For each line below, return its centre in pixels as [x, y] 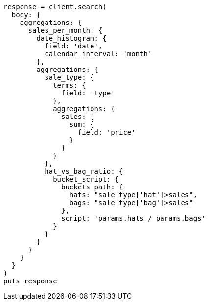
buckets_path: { [92, 187]
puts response [30, 281]
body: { [26, 15]
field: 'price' [106, 132]
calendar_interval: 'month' [98, 54]
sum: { [82, 124]
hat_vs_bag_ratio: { [84, 171]
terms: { [69, 85]
